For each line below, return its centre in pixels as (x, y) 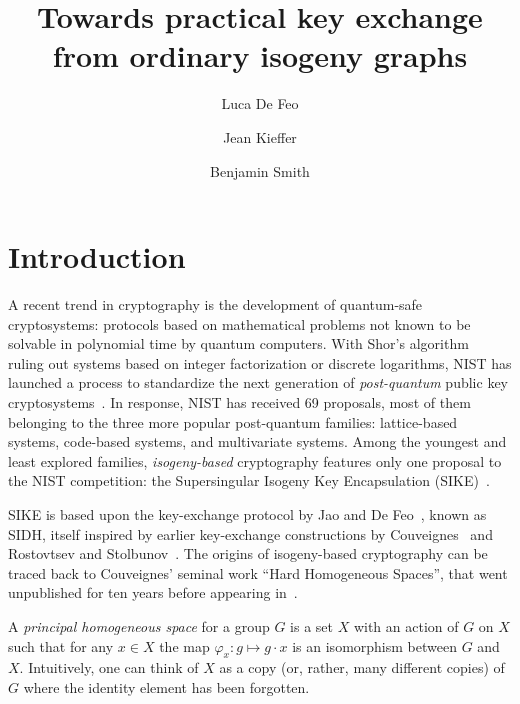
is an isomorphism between (374, 645)
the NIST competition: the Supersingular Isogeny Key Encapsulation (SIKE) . (249, 480)
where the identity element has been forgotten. (166, 686)
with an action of (406, 625)
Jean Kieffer (260, 136)
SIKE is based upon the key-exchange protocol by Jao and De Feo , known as (247, 513)
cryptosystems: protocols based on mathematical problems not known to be (239, 323)
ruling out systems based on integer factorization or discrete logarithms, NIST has (260, 362)
